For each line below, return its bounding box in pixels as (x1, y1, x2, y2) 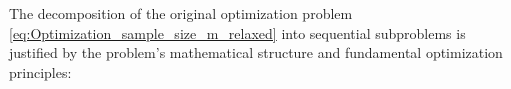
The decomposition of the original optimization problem (9, 3, 353, 23)
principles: (9, 61, 72, 82)
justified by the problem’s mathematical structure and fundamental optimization (9, 42, 503, 63)
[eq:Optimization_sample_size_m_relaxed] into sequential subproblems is (9, 22, 466, 43)
